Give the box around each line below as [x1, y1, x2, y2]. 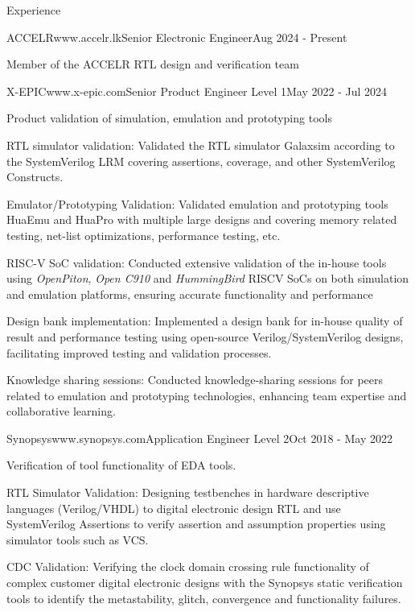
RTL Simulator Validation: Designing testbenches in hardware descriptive [6, 484, 369, 501]
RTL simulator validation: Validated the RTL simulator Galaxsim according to [6, 136, 395, 153]
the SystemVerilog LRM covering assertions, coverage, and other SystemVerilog [6, 152, 396, 169]
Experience [6, 2, 61, 18]
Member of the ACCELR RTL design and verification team [6, 56, 299, 72]
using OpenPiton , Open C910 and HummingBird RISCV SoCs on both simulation [6, 270, 409, 287]
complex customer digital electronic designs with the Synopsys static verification [6, 574, 403, 591]
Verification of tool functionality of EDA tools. [6, 457, 236, 473]
